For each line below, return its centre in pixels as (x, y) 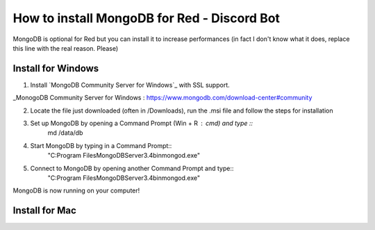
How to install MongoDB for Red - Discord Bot (147, 18)
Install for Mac (44, 211)
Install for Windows (56, 68)
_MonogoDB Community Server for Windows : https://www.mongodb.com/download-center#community (162, 98)
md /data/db (65, 133)
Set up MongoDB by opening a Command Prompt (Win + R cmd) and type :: (142, 123)
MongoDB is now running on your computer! (76, 190)
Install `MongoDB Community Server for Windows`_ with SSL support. (130, 85)
